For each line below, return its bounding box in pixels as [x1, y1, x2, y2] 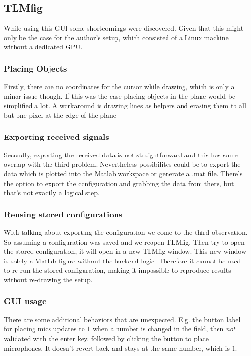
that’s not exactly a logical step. [4, 187, 100, 198]
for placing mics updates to [4, 324, 85, 334]
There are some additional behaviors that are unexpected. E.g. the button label [4, 314, 241, 324]
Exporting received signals [4, 130, 109, 142]
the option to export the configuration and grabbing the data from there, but [4, 178, 234, 188]
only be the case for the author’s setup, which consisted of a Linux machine [4, 32, 229, 42]
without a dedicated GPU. [4, 42, 83, 52]
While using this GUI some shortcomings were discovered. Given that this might [4, 23, 244, 33]
